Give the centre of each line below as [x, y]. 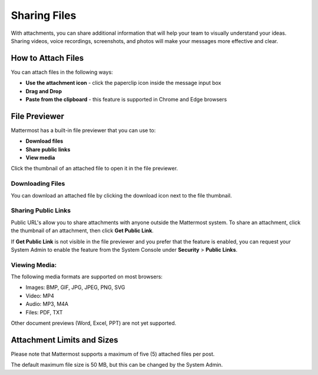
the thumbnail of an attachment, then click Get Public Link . [82, 231]
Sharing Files [44, 15]
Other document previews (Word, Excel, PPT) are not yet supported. [94, 323]
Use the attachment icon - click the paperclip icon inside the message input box [123, 83]
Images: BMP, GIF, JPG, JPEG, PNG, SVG [75, 287]
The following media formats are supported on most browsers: [87, 277]
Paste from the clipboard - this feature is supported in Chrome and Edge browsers [126, 100]
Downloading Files [38, 184]
